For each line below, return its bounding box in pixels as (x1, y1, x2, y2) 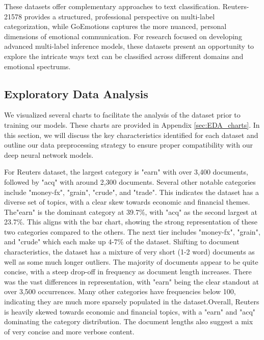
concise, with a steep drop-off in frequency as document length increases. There (4, 266, 252, 277)
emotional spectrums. (4, 61, 71, 71)
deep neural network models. (4, 149, 94, 160)
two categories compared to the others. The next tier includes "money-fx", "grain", (4, 226, 260, 237)
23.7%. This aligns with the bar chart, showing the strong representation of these (4, 216, 257, 227)
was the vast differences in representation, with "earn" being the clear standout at (4, 276, 259, 287)
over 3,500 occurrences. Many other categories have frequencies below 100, (4, 286, 236, 297)
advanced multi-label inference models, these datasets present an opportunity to (4, 41, 254, 51)
